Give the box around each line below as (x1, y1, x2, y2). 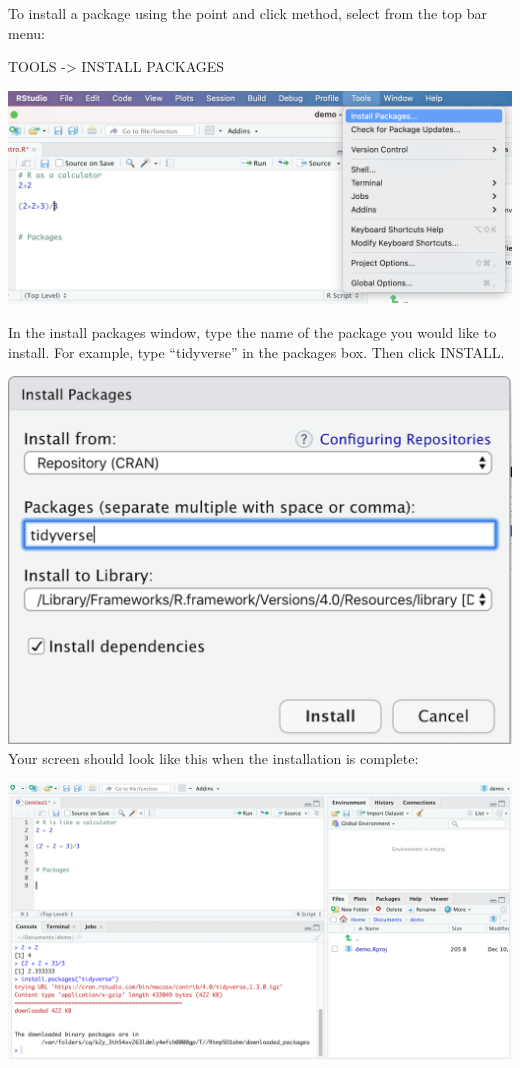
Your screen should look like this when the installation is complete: (8, 747, 419, 768)
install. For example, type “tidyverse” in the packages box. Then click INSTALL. (8, 341, 505, 362)
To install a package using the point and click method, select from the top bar (8, 3, 488, 23)
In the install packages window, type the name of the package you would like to (8, 321, 497, 342)
